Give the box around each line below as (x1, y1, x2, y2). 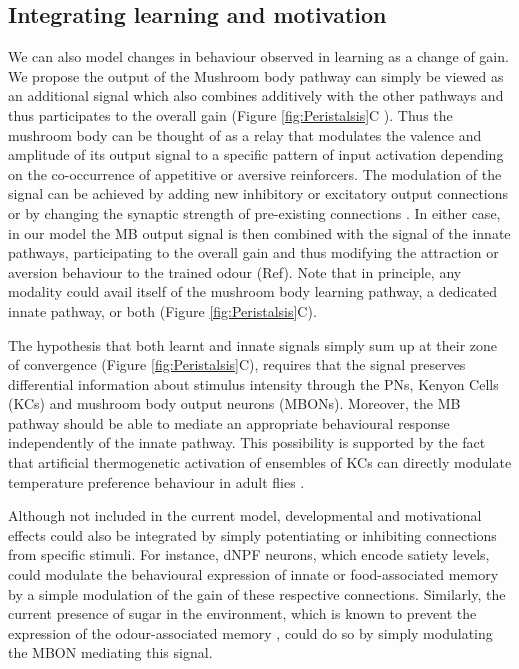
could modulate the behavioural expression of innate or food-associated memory (8, 564, 499, 585)
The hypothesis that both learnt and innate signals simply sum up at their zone (8, 334, 498, 355)
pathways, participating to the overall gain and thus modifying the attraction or (8, 242, 499, 263)
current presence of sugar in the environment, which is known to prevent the (8, 603, 477, 624)
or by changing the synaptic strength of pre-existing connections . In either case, (8, 202, 501, 223)
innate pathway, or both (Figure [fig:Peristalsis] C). (8, 300, 317, 321)
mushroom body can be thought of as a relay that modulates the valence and (8, 124, 482, 145)
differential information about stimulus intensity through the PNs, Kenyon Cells (8, 373, 499, 394)
